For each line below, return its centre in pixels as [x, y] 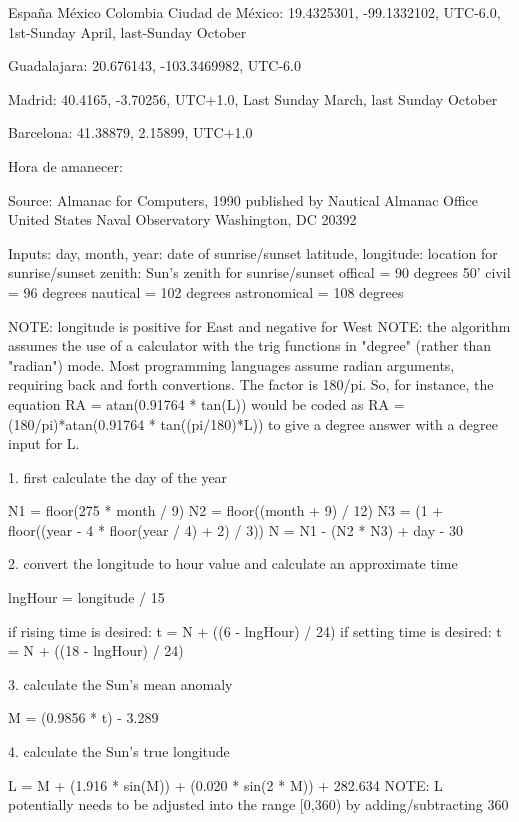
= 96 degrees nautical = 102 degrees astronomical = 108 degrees [206, 291]
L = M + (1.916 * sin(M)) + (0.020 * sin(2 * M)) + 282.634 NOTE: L [225, 784]
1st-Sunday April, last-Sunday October [127, 31]
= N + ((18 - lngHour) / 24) [96, 650]
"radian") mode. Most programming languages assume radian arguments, [231, 364]
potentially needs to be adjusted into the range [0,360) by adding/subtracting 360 [258, 804]
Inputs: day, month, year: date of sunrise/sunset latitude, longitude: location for [253, 252]
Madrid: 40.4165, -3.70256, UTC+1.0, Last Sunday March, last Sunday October [253, 98]
